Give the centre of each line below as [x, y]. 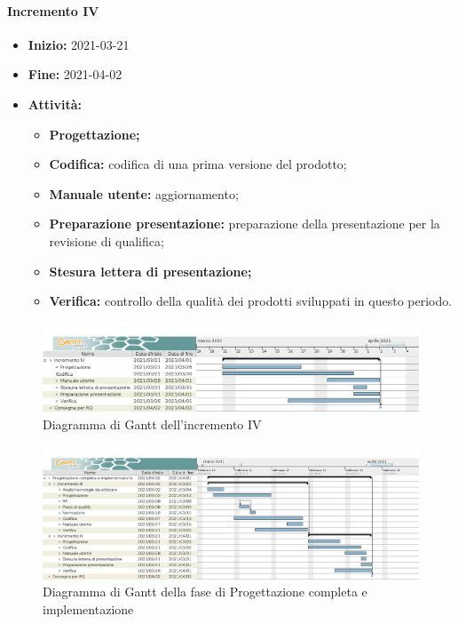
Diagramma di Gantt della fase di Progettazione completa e [205, 592]
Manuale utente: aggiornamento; [144, 193]
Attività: [55, 104]
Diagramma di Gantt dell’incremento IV [152, 424]
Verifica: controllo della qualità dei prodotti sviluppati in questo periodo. [251, 301]
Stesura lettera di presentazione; [150, 271]
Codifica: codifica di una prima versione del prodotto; [198, 164]
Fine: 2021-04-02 [75, 74]
